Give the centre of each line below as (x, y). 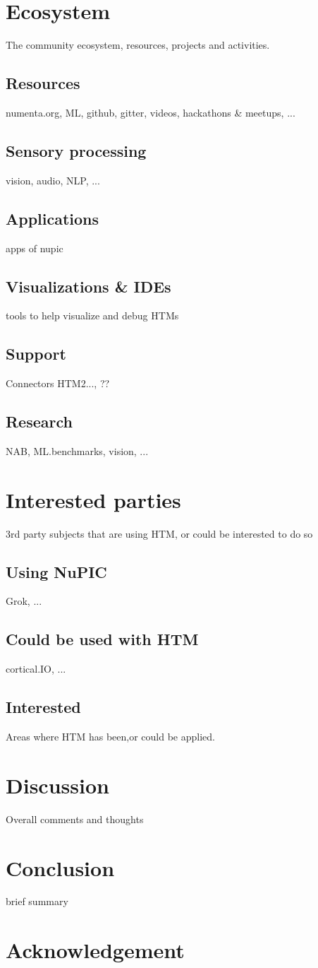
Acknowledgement (95, 950)
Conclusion (60, 867)
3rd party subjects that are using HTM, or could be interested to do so (159, 533)
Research (39, 421)
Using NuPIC (56, 571)
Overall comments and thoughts (75, 819)
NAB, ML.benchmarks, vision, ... (77, 450)
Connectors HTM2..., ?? (58, 383)
